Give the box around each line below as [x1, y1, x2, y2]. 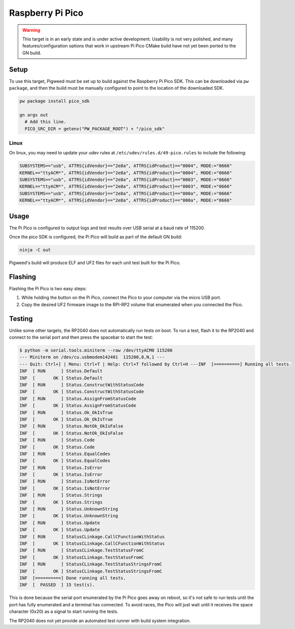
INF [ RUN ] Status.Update [19, 520, 100, 525]
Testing [9, 314, 33, 323]
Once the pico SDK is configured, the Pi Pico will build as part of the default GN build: [9, 234, 182, 240]
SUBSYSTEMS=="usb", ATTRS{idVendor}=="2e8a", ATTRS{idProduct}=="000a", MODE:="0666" [19, 190, 232, 196]
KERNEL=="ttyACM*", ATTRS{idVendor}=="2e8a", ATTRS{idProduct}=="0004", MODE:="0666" [19, 170, 232, 175]
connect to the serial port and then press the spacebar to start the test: [9, 334, 153, 340]
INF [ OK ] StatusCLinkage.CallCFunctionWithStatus [19, 541, 165, 546]
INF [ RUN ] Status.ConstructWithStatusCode [19, 382, 145, 388]
